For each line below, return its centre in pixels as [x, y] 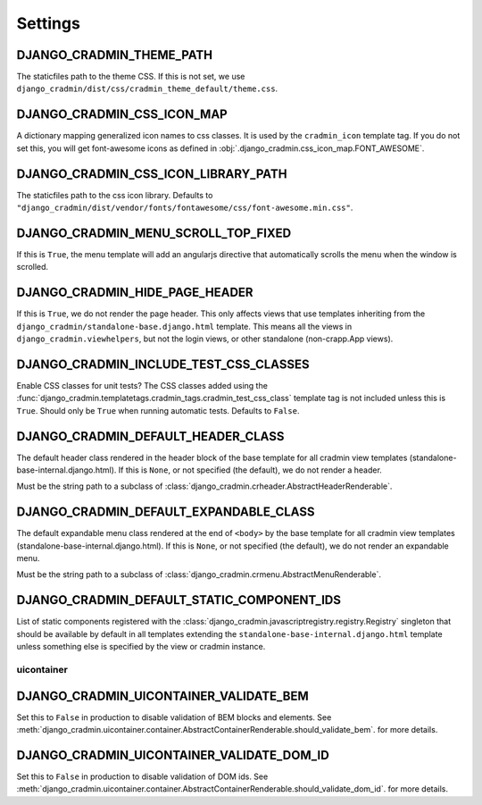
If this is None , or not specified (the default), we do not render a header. [250, 470]
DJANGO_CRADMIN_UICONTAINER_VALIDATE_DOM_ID [173, 755]
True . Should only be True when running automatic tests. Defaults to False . [158, 410]
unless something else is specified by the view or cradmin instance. [141, 647]
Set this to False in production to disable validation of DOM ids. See [142, 776]
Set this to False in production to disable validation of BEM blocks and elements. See [174, 717]
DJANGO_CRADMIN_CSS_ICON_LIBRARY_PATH [152, 174]
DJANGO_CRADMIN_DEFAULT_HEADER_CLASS [150, 436]
